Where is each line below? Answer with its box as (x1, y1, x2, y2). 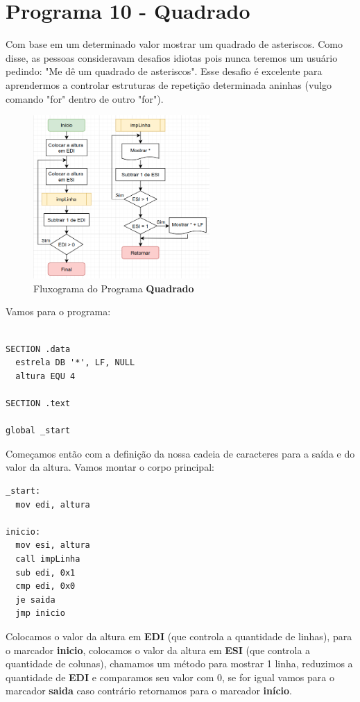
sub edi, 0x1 (15, 567, 76, 578)
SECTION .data (6, 344, 71, 354)
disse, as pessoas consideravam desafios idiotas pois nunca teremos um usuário (6, 50, 338, 65)
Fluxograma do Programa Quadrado (33, 281, 194, 295)
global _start (6, 426, 71, 436)
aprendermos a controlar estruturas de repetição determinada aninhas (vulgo (6, 77, 332, 92)
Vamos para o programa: (6, 304, 111, 319)
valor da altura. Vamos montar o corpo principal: (6, 460, 214, 474)
